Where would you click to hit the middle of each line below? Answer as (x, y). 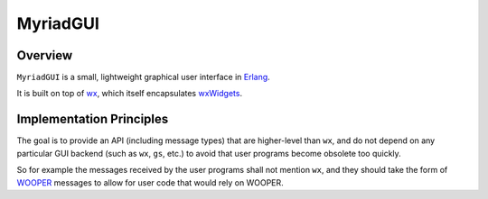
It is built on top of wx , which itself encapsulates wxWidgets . (130, 94)
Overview (45, 55)
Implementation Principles (93, 119)
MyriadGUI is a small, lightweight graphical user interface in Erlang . (143, 77)
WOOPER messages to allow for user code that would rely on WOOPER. (150, 182)
